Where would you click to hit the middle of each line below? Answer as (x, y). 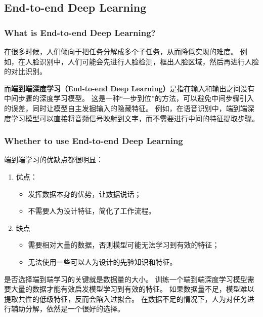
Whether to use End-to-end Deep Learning (94, 141)
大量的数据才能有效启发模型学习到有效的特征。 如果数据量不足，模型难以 (133, 289)
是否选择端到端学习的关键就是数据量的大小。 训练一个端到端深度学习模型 (126, 279)
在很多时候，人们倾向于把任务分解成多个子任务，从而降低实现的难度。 (121, 51)
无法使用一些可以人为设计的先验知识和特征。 (102, 261)
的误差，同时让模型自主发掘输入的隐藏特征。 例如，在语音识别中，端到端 (126, 108)
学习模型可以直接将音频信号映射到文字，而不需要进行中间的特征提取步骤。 (135, 118)
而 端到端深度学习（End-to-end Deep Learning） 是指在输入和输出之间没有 (129, 88)
